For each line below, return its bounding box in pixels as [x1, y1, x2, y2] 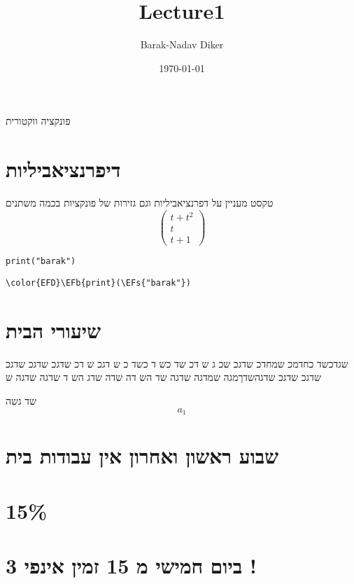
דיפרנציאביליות [6, 155, 121, 183]
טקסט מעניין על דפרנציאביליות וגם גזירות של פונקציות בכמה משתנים [6, 195, 274, 210]
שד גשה [6, 393, 36, 408]
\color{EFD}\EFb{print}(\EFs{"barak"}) [6, 277, 191, 288]
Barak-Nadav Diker [140, 37, 224, 52]
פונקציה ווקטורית [6, 113, 71, 128]
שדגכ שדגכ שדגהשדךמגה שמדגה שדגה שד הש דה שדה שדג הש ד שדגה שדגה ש [6, 370, 321, 384]
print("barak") [6, 256, 76, 267]
